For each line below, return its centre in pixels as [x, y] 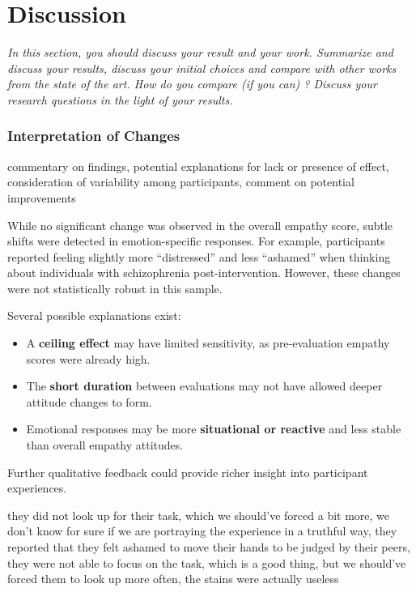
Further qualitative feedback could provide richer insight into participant [188, 472]
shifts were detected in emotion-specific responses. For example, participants [196, 241]
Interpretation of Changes [94, 136]
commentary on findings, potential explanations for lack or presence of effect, [198, 166]
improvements [42, 197]
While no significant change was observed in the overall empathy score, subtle [200, 225]
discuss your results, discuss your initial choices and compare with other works [202, 68]
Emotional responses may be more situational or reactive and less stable [214, 429]
